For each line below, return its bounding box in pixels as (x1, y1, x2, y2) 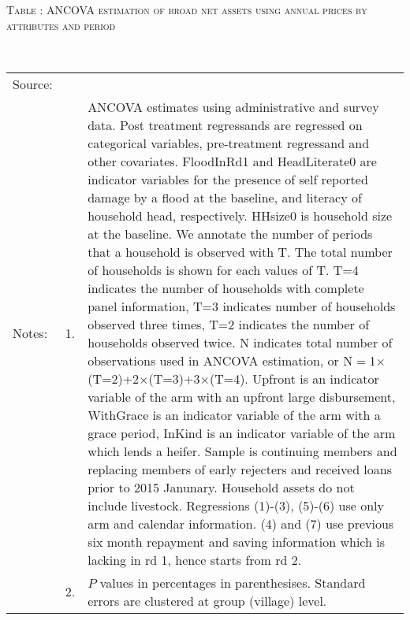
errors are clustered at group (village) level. (88, 591, 327, 610)
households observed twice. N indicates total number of (88, 332, 393, 351)
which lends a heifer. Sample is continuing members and (88, 441, 397, 460)
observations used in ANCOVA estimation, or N (88, 351, 353, 369)
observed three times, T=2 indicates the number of (88, 314, 370, 333)
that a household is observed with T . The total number (88, 242, 393, 261)
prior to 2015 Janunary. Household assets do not (88, 477, 355, 496)
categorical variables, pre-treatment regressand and (88, 133, 370, 152)
